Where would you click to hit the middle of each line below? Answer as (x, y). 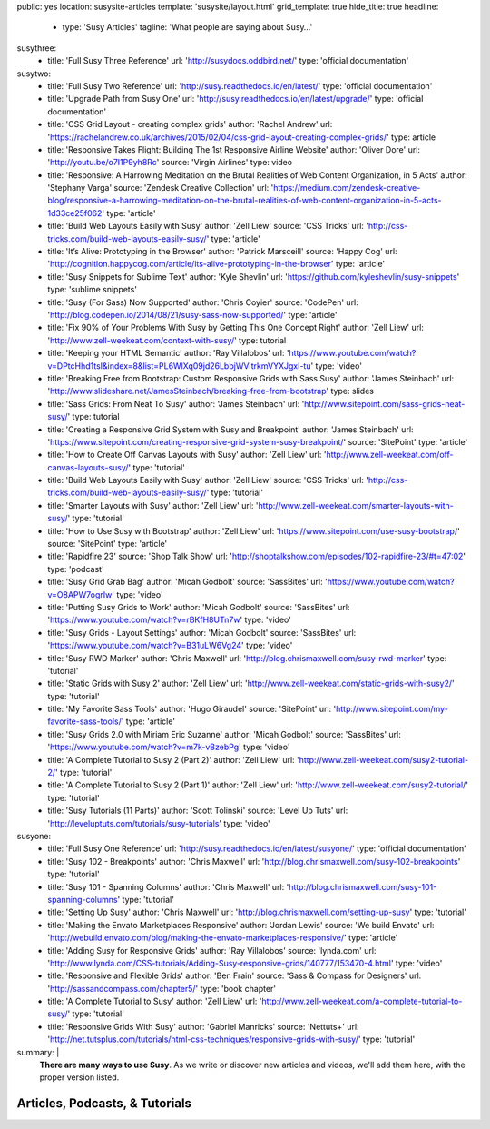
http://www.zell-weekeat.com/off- (390, 455)
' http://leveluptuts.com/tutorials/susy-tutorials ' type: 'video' (159, 823)
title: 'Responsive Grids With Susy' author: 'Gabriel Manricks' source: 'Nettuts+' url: (203, 1026)
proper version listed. (79, 1077)
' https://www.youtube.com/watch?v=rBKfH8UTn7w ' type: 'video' (170, 620)
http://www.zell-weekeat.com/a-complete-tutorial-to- (362, 1001)
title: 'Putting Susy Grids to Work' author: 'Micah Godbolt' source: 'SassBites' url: (199, 607)
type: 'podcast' (76, 569)
